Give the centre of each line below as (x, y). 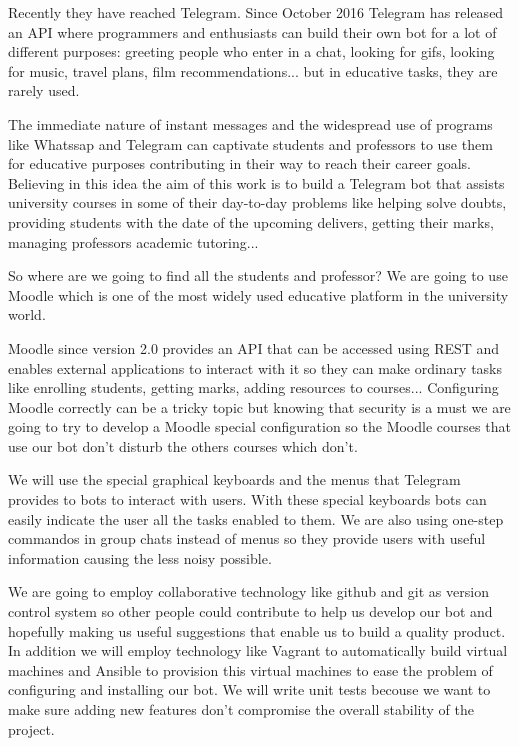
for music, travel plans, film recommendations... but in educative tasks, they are (253, 70)
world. (27, 314)
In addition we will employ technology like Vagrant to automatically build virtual (258, 650)
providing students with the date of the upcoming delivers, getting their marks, (251, 221)
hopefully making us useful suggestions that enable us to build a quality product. (257, 630)
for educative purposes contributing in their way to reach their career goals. (239, 163)
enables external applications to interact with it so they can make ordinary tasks (255, 367)
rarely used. (44, 90)
